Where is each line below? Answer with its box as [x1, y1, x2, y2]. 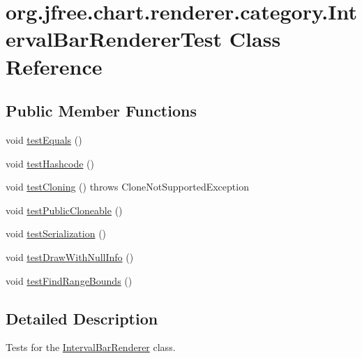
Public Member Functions [6, 100, 197, 121]
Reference [6, 52, 103, 80]
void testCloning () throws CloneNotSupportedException [6, 179, 249, 194]
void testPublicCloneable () [6, 202, 123, 217]
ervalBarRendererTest [6, 24, 223, 53]
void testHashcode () [6, 156, 94, 170]
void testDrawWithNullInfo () [6, 249, 134, 264]
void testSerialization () [6, 226, 107, 241]
